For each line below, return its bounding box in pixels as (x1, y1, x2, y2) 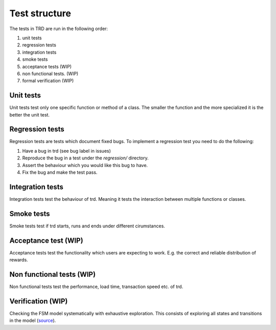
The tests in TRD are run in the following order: (9, 26, 108, 32)
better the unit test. (9, 111, 50, 117)
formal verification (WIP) (22, 78, 74, 84)
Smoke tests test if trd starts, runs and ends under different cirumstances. (9, 223, 166, 229)
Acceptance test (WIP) (9, 236, 84, 245)
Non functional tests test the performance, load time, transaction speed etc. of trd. (9, 284, 183, 290)
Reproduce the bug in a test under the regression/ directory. (22, 155, 149, 161)
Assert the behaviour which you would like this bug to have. (22, 162, 148, 168)
